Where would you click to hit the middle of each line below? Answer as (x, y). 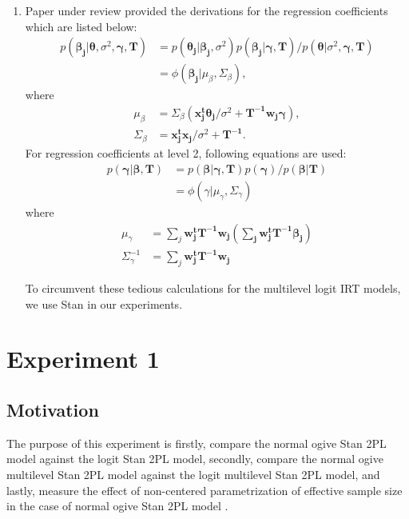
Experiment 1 (83, 359)
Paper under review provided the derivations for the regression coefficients (206, 10)
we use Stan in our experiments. (104, 303)
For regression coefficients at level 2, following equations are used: (186, 153)
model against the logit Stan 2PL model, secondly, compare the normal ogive (195, 459)
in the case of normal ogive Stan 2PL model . (117, 506)
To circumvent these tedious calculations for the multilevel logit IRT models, (213, 287)
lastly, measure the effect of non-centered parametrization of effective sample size (204, 490)
